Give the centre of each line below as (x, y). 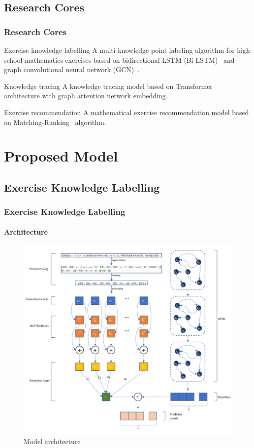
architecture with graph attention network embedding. (86, 96)
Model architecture (52, 441)
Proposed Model (61, 156)
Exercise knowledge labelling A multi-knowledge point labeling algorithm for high (127, 50)
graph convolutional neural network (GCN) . (72, 69)
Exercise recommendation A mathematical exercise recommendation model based (127, 112)
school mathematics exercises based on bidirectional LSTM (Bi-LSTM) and (119, 60)
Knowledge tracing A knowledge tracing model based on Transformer (108, 86)
